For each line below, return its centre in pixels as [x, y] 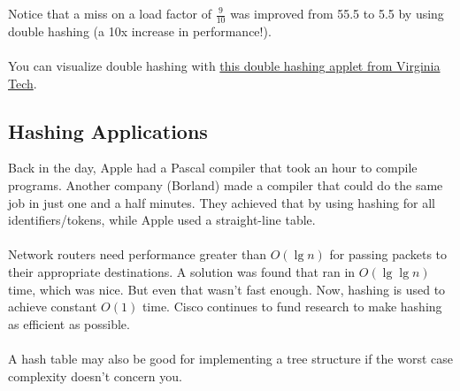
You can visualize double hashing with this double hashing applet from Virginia [224, 66]
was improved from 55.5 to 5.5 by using [337, 13]
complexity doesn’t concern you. [95, 376]
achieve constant [53, 307]
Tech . [23, 83]
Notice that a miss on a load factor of [110, 13]
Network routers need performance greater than [138, 254]
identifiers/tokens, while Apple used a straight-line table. [162, 220]
